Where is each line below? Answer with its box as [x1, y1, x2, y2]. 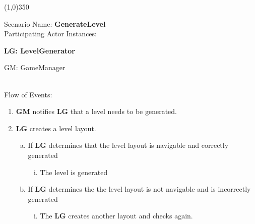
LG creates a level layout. [16, 123, 96, 133]
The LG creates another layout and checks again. [40, 210, 193, 221]
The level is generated [40, 166, 108, 177]
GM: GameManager [4, 62, 66, 73]
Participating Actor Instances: [4, 28, 97, 39]
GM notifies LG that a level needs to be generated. [16, 106, 177, 117]
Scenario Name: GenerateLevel [4, 18, 106, 29]
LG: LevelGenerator [4, 45, 75, 55]
